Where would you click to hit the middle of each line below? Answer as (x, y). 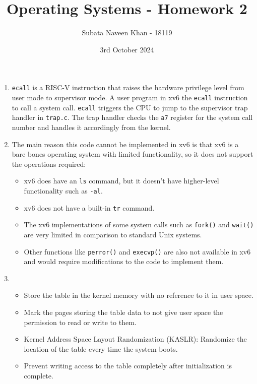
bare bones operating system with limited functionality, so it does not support (133, 154)
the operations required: (49, 164)
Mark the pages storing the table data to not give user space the (123, 312)
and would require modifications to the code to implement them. (124, 261)
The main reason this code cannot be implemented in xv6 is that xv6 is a (125, 144)
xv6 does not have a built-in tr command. (89, 207)
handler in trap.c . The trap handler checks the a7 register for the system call (132, 117)
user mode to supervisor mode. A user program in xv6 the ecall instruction (130, 97)
